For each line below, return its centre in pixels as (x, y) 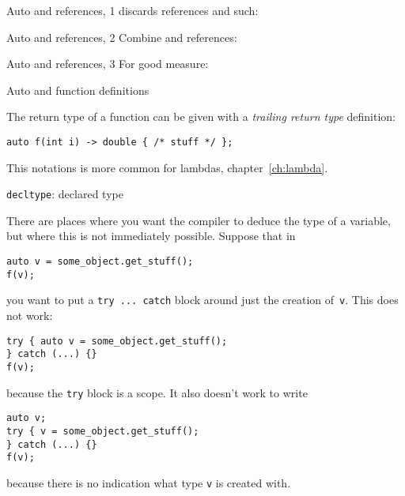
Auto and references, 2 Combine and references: (122, 37)
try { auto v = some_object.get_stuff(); (117, 341)
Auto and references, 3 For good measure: (108, 64)
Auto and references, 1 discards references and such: (132, 10)
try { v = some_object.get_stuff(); (103, 431)
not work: (30, 316)
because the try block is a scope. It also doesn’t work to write (157, 392)
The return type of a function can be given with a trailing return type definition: (201, 116)
